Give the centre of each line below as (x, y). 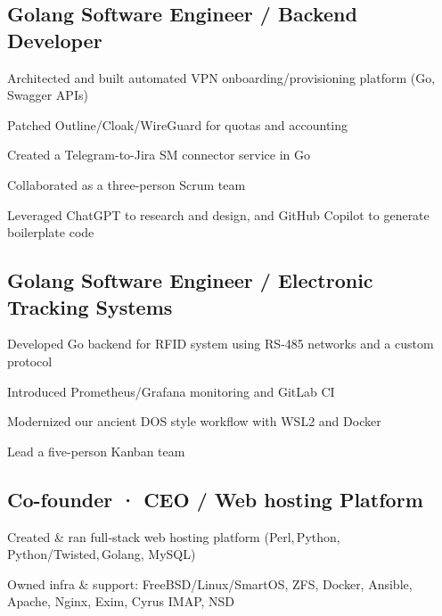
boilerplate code (51, 232)
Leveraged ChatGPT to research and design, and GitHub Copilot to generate (218, 214)
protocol (30, 361)
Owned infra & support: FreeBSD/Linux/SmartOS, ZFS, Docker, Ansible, (210, 583)
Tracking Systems (90, 306)
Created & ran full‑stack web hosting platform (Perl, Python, (174, 536)
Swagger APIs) (48, 95)
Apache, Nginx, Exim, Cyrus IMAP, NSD (121, 601)
